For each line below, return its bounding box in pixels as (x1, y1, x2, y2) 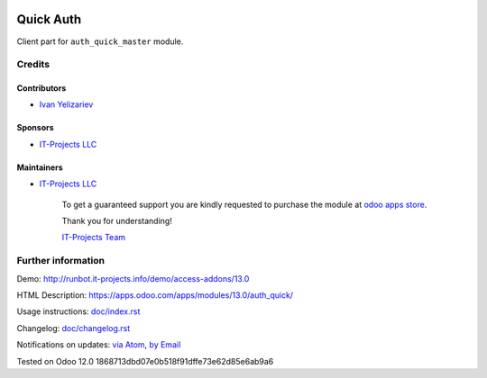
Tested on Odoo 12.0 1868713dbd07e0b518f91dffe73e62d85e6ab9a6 (16, 355, 274, 366)
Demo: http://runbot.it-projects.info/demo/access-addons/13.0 (16, 273, 250, 283)
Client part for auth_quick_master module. (16, 36, 184, 47)
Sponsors (16, 122, 54, 133)
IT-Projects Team (61, 232, 126, 243)
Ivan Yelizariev (39, 99, 94, 110)
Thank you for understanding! (61, 216, 173, 227)
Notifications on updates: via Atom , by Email (16, 339, 181, 350)
